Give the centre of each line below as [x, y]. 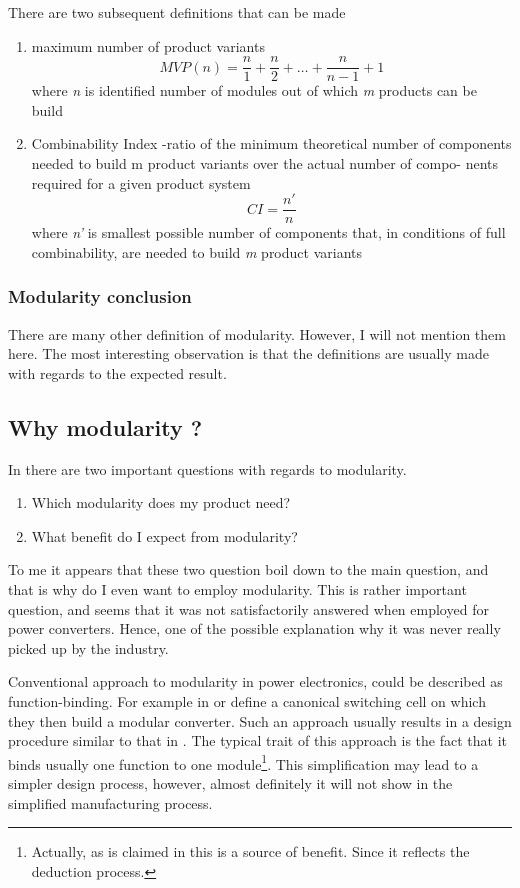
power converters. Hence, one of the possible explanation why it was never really [254, 628]
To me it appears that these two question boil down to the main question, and [248, 569]
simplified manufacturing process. [110, 802]
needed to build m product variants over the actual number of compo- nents [264, 163]
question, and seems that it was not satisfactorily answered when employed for [248, 608]
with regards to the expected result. [117, 372]
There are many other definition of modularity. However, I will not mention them [257, 333]
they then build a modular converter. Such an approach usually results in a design [260, 720]
